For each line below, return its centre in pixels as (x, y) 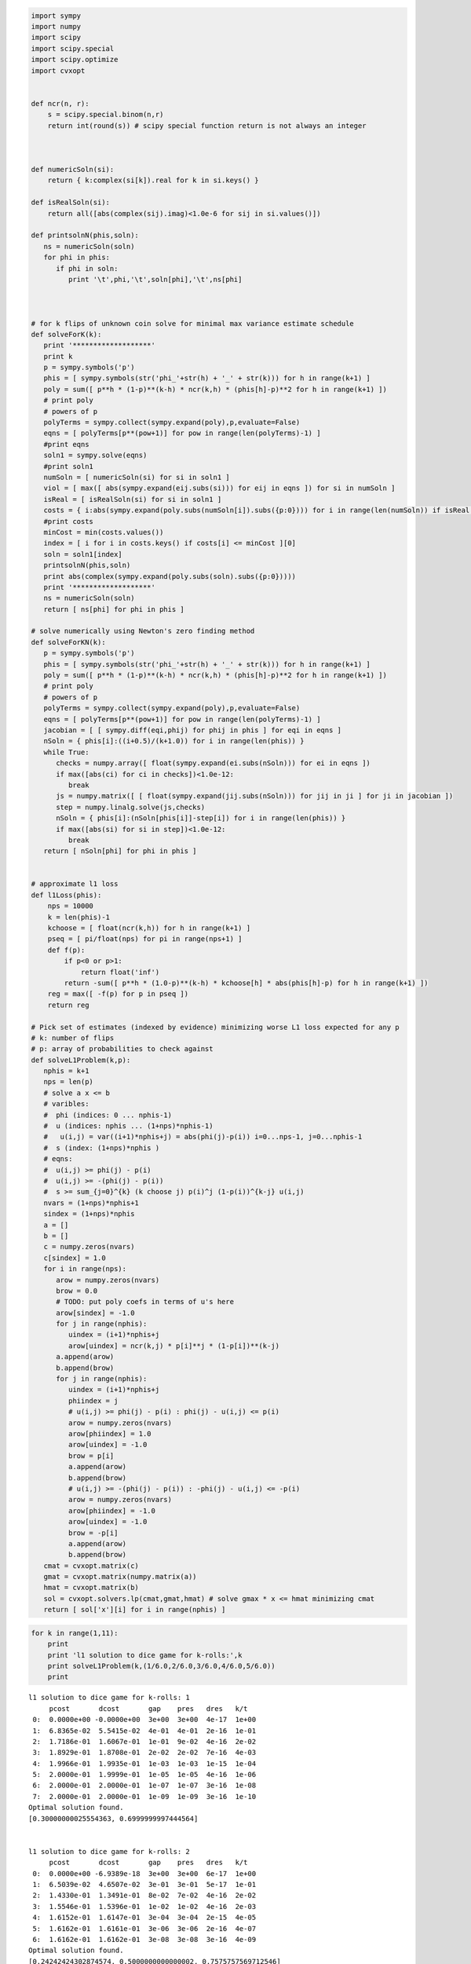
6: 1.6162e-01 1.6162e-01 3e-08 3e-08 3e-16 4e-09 (144, 1939)
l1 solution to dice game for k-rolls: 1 (109, 1698)
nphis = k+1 (66, 1071)
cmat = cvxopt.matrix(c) (91, 1566)
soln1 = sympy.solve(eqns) (95, 455)
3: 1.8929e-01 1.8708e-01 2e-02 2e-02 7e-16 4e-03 (144, 1753)
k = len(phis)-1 (78, 917)
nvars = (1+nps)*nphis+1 (91, 1203)
